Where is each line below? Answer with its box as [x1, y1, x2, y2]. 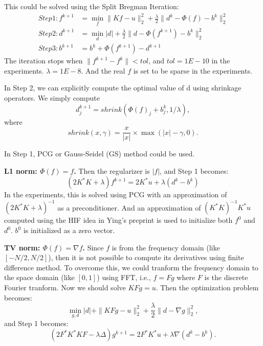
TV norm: [4, 242, 40, 252]
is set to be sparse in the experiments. [133, 65, 252, 76]
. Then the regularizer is [74, 165, 150, 176]
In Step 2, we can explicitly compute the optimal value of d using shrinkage [4, 82, 242, 93]
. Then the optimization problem [156, 282, 259, 292]
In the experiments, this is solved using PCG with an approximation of [4, 189, 227, 200]
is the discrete [204, 272, 248, 283]
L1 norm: [4, 165, 37, 176]
